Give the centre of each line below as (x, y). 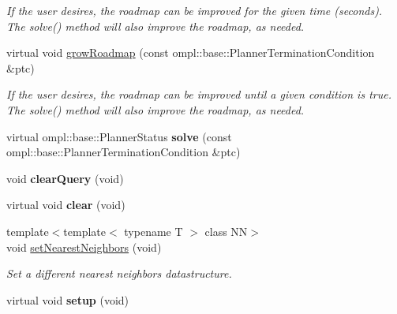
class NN (226, 231)
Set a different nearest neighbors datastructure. (119, 273)
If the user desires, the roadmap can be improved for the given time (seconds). (195, 10)
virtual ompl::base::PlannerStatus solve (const (119, 136)
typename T (154, 231)
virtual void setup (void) (68, 299)
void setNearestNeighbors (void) (84, 247)
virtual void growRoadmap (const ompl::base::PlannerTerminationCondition (191, 52)
